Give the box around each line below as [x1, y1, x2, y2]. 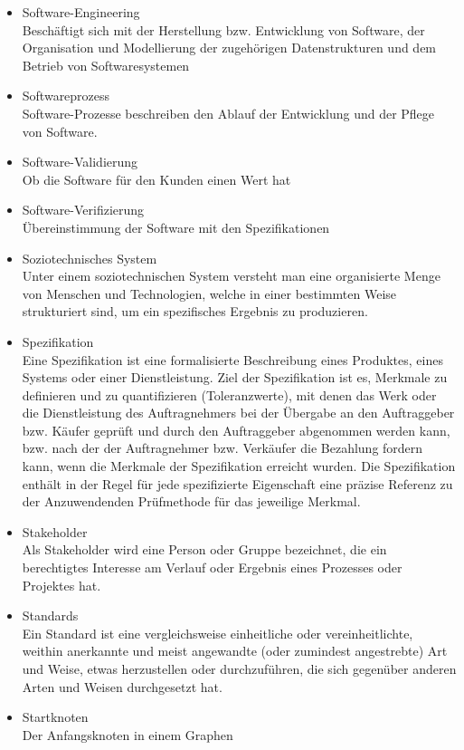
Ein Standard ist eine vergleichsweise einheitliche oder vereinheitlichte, [22, 623, 413, 642]
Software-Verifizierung [22, 200, 145, 219]
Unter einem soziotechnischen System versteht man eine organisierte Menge [22, 266, 440, 285]
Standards [22, 606, 79, 625]
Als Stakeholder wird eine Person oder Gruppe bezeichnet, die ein [22, 540, 387, 559]
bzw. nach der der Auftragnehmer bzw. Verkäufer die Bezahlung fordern [22, 438, 423, 457]
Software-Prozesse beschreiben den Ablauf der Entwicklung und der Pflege [22, 103, 435, 122]
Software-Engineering [22, 3, 140, 21]
